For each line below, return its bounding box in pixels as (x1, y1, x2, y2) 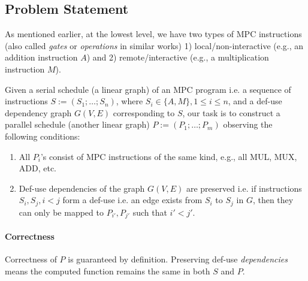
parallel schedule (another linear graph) (5, 118, 150, 131)
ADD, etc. (19, 162, 57, 174)
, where (116, 95, 143, 107)
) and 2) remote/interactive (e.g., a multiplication (86, 51, 269, 64)
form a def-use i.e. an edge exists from (62, 194, 203, 206)
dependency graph (5, 106, 72, 119)
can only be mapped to (19, 206, 104, 218)
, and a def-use (228, 95, 282, 107)
